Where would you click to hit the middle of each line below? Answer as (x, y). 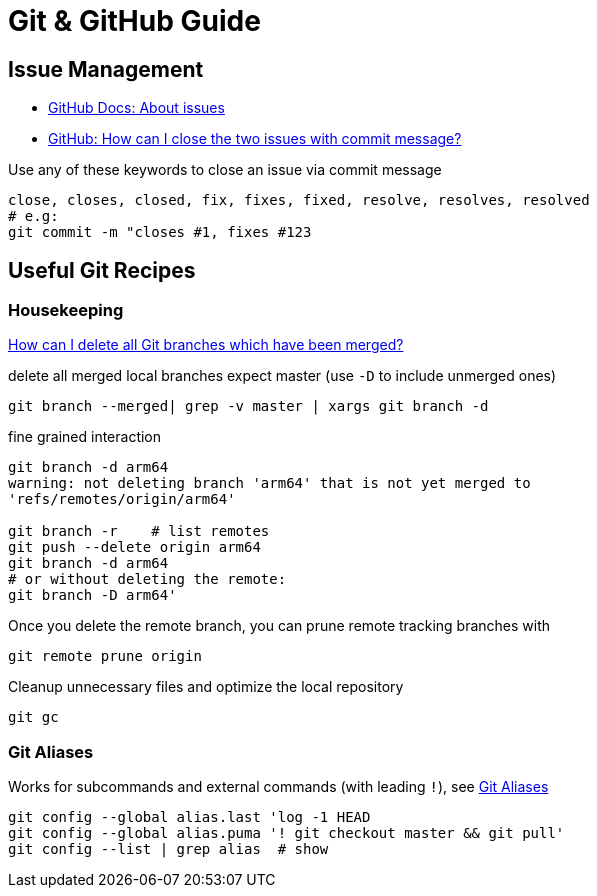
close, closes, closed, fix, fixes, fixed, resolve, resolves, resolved (299, 200)
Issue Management (106, 69)
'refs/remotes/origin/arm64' (122, 499)
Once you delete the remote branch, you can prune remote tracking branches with (279, 626)
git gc (33, 717)
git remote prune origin (105, 656)
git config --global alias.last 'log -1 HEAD (189, 817)
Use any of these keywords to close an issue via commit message (225, 170)
